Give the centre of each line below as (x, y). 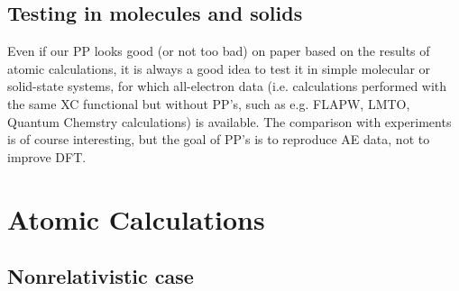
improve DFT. (47, 156)
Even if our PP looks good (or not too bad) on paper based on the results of (219, 51)
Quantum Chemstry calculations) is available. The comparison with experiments (229, 121)
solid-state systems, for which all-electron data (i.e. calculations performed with (227, 86)
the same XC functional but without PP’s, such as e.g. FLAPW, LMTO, (209, 103)
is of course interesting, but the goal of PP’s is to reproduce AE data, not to (219, 139)
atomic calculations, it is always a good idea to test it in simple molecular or (219, 68)
